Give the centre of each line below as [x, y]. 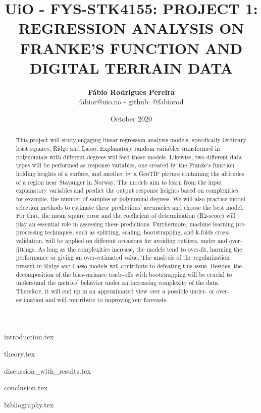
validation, [30, 241]
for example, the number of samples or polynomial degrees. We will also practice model [130, 198]
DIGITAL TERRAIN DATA [131, 67]
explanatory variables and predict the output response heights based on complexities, [128, 190]
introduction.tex [29, 337]
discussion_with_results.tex [47, 370]
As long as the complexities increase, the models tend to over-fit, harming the [140, 249]
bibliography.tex [29, 404]
